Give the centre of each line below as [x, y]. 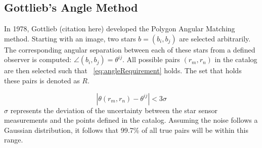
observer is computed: [38, 59]
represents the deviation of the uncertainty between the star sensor [114, 110]
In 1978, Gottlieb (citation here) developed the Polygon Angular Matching [120, 29]
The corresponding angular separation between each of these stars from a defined [130, 49]
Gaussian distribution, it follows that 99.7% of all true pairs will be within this [126, 130]
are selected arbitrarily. [215, 38]
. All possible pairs [151, 59]
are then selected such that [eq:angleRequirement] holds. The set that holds [123, 70]
